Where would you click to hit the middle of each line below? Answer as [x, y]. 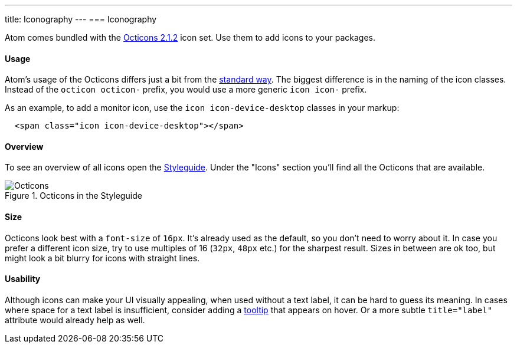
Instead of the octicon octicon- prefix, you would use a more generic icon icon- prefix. [186, 90]
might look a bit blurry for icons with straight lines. [102, 258]
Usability [23, 279]
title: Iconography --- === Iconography [81, 19]
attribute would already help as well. [75, 320]
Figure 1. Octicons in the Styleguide [73, 196]
